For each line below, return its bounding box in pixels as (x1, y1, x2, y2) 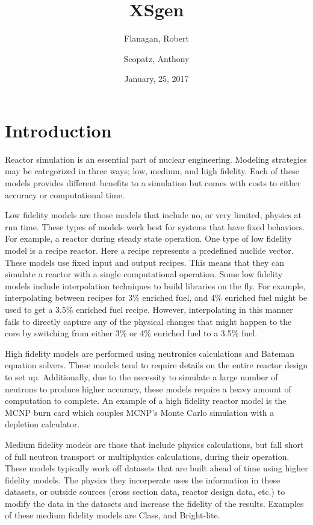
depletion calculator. (5, 418, 80, 430)
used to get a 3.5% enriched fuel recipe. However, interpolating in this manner (5, 303, 293, 315)
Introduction (5, 118, 112, 142)
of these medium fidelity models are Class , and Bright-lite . (5, 509, 220, 521)
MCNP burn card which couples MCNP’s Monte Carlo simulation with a (5, 406, 274, 418)
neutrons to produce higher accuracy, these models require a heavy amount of (5, 382, 291, 395)
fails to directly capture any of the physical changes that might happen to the (5, 315, 292, 327)
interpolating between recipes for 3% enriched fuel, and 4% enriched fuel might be (5, 291, 308, 304)
